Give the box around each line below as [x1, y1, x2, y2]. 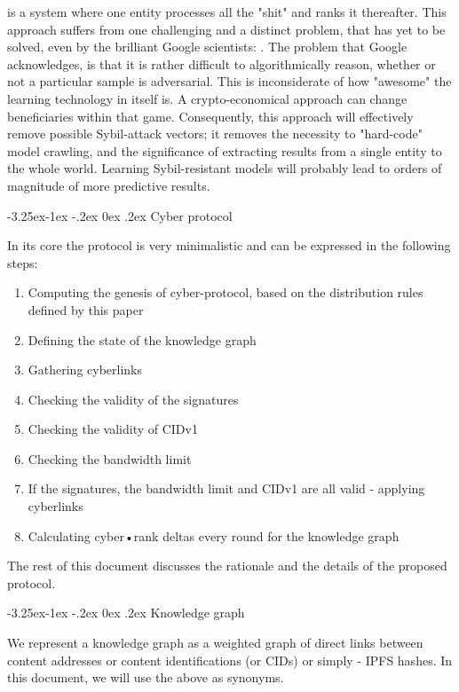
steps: [7, 253, 38, 271]
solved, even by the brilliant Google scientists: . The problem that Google [7, 37, 408, 56]
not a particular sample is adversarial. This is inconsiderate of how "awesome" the [7, 72, 452, 90]
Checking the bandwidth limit [28, 449, 192, 468]
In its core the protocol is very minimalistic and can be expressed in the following [7, 236, 451, 255]
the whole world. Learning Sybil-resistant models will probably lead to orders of [7, 159, 442, 177]
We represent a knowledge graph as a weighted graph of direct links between [7, 633, 423, 652]
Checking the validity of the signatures [28, 389, 239, 408]
